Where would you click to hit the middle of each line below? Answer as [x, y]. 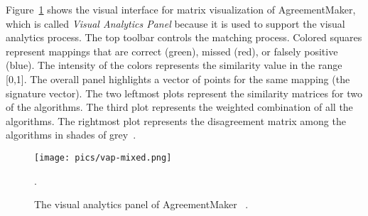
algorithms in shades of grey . [71, 135]
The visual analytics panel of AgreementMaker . [141, 204]
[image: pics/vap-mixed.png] [103, 157]
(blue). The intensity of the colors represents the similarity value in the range [174, 65]
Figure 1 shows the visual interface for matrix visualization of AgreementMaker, [181, 9]
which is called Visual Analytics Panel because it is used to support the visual [175, 23]
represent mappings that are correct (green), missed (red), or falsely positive [172, 51]
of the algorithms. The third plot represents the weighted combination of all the [179, 107]
